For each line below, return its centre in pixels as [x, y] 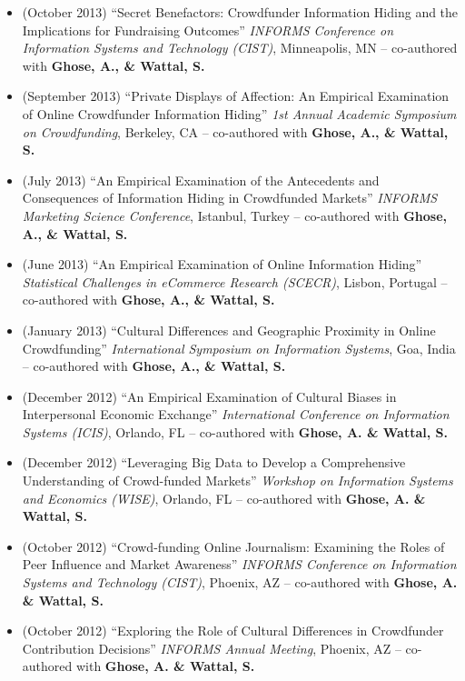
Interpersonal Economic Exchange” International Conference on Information [236, 414]
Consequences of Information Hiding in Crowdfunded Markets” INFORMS [230, 198]
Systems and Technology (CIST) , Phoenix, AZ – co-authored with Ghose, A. [240, 582]
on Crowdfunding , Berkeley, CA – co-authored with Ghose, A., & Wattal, [235, 131]
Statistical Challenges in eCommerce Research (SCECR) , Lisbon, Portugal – [235, 281]
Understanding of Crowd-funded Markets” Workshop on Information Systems [237, 481]
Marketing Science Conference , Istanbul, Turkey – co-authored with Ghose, [235, 215]
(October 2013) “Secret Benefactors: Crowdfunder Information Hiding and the [240, 12]
